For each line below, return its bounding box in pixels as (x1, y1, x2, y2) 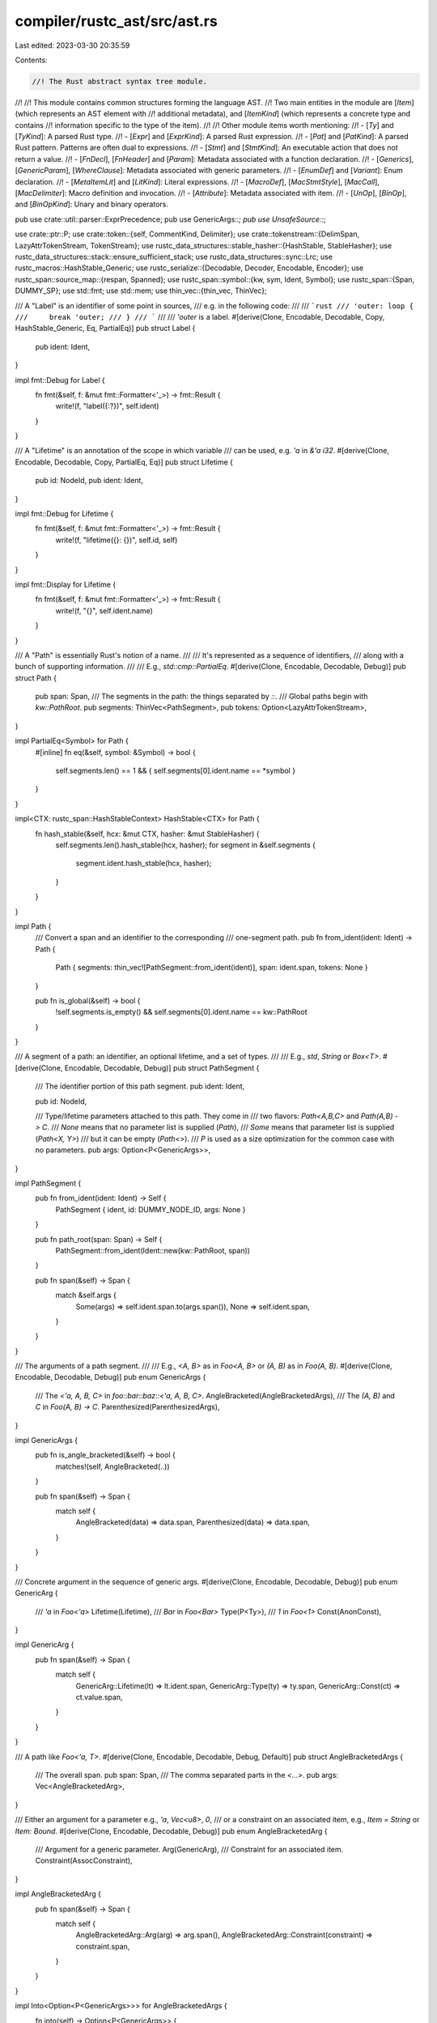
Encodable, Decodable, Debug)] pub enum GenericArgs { (15, 1372, 206, 1382)
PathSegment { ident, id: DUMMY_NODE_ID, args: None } (55, 1204, 246, 1214)
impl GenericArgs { (15, 1436, 78, 1445)
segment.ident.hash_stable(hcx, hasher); (75, 859, 212, 868)
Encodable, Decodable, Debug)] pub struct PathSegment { (64, 1062, 260, 1072)
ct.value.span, (75, 1692, 123, 1703)
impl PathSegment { (15, 1178, 82, 1188)
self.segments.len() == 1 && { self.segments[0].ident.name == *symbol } (55, 766, 295, 776)
